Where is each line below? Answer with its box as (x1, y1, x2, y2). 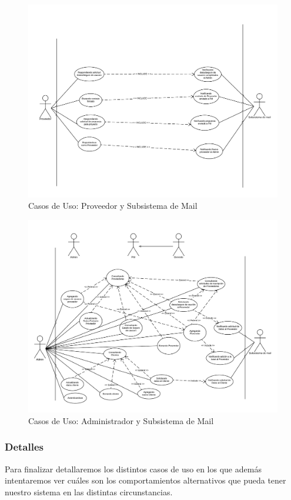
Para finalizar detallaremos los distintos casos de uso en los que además (5, 462, 262, 475)
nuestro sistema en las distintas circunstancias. (5, 485, 173, 498)
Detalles (5, 439, 44, 454)
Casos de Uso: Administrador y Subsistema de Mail (28, 414, 214, 426)
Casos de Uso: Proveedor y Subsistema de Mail (28, 199, 198, 212)
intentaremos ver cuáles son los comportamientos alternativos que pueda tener (5, 474, 286, 486)
